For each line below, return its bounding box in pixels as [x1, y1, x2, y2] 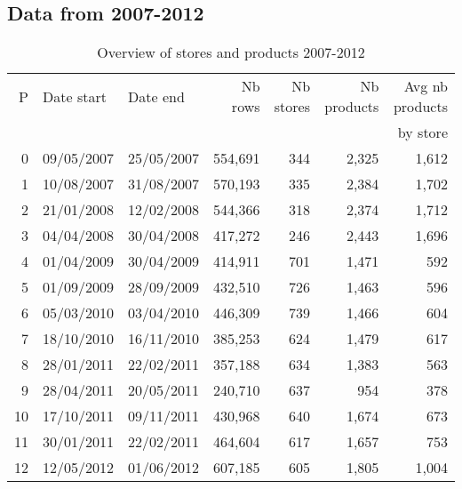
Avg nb [403, 76, 448, 97]
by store [397, 122, 448, 143]
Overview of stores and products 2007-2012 [97, 42, 365, 63]
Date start [43, 85, 107, 107]
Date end [128, 85, 185, 107]
